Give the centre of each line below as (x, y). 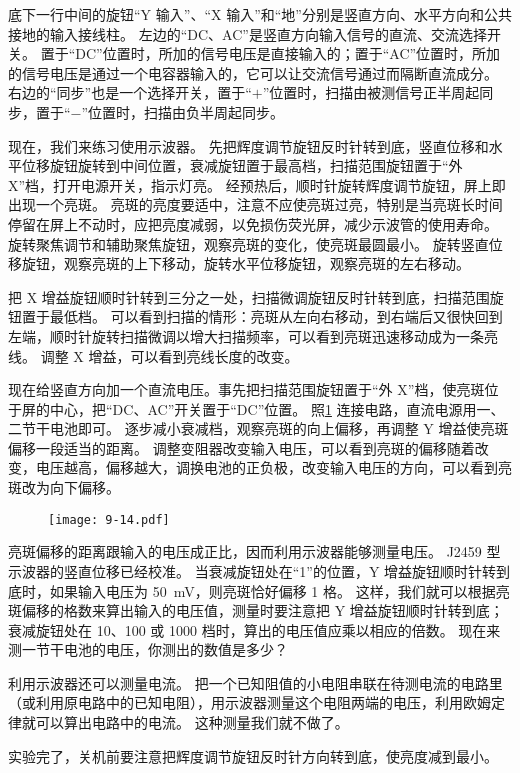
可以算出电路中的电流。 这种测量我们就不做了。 (192, 722)
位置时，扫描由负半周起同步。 (186, 111)
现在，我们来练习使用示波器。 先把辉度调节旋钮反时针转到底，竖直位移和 (248, 145)
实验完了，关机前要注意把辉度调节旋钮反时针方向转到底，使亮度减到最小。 (253, 755)
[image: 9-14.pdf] (109, 519)
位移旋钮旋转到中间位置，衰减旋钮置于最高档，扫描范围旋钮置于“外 (242, 165)
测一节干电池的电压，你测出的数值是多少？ (148, 649)
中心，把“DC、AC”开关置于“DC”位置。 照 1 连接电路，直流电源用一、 (277, 408)
